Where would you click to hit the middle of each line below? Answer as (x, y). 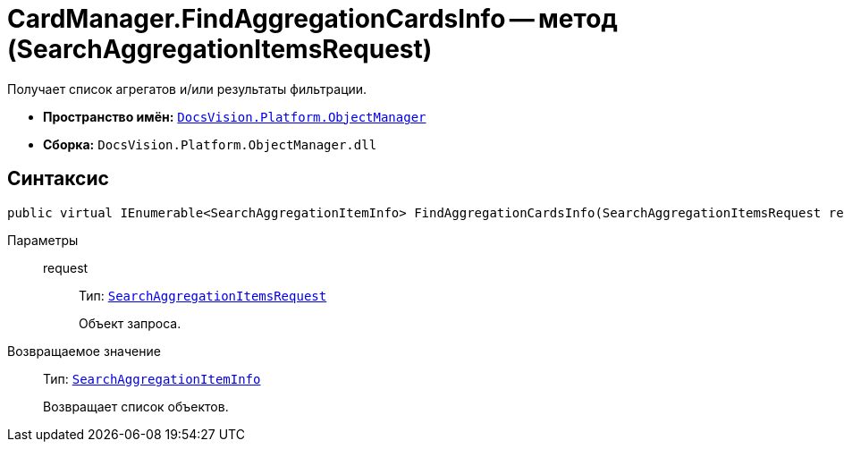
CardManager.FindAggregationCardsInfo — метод (312, 19)
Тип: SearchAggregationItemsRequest (203, 295)
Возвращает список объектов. (136, 406)
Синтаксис (58, 179)
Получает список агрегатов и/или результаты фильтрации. (187, 89)
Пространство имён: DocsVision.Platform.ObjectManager (235, 116)
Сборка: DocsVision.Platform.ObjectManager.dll (210, 144)
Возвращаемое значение (84, 351)
